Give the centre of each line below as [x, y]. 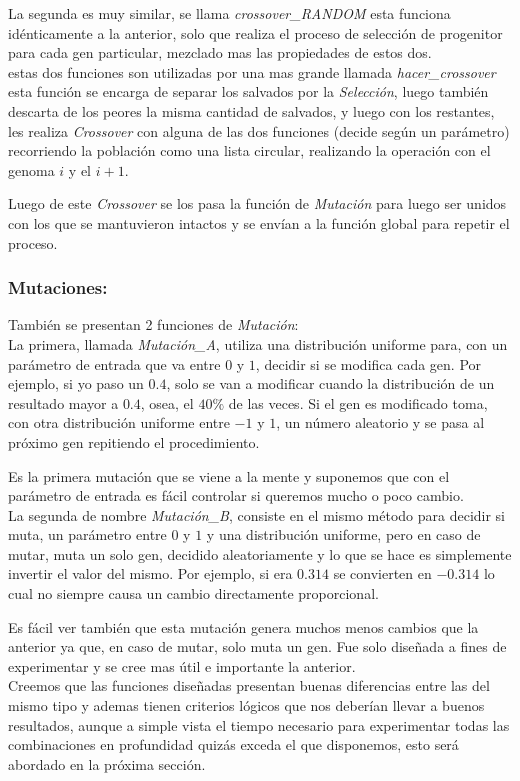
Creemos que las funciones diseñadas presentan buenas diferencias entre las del [249, 685]
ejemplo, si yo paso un [76, 383]
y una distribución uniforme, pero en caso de [343, 534]
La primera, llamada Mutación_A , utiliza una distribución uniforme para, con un [258, 343]
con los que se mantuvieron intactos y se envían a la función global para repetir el [259, 222]
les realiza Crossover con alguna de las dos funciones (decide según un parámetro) [259, 130]
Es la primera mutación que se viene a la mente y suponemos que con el [229, 475]
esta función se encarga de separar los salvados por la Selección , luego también [248, 91]
